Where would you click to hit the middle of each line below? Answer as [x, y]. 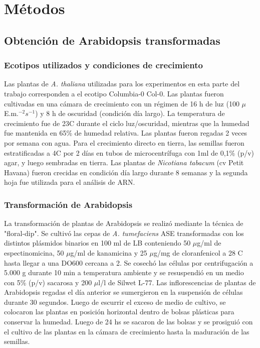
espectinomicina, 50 [34, 252]
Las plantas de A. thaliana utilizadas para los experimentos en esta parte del [122, 84]
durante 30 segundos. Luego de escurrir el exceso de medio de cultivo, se [115, 302]
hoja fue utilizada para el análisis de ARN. [70, 182]
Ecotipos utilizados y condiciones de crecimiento [103, 65]
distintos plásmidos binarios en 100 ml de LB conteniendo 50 [97, 243]
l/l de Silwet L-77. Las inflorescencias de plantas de [177, 282]
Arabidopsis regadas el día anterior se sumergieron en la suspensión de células [123, 292]
